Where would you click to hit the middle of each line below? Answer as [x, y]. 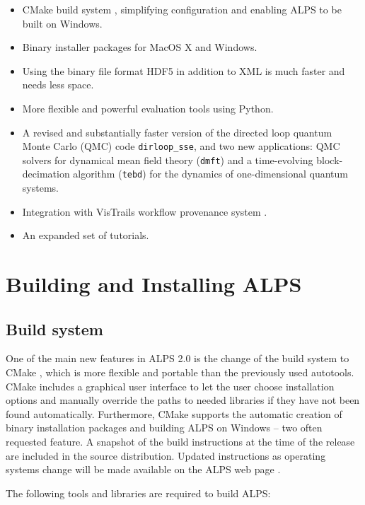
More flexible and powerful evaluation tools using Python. [148, 108]
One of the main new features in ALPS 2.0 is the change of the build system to [178, 358]
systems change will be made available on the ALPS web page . [143, 469]
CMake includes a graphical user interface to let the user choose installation [170, 386]
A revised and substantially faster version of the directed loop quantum [177, 132]
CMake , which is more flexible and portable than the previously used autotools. [180, 372]
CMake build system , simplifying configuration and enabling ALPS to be [182, 9]
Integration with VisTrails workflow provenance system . [145, 211]
